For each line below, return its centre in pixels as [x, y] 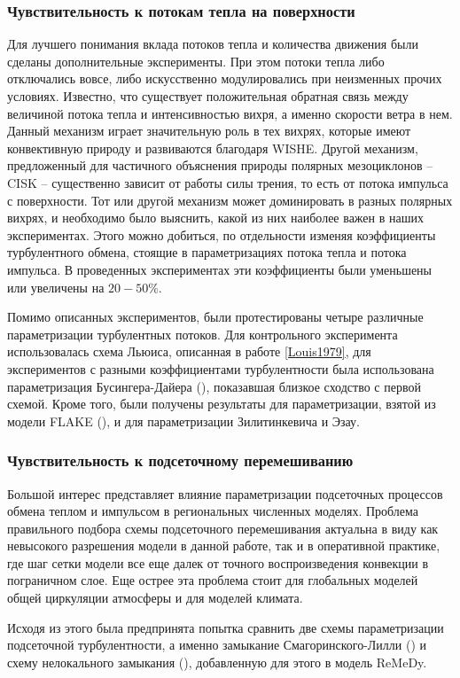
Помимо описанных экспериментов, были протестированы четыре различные [215, 317]
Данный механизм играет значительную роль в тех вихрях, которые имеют [209, 131]
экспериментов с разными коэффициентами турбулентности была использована [221, 368]
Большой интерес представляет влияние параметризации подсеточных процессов [225, 493]
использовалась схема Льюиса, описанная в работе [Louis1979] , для [189, 351]
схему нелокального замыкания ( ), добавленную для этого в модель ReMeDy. [217, 662]
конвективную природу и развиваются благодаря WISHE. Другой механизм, [213, 148]
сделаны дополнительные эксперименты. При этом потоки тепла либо [196, 61]
